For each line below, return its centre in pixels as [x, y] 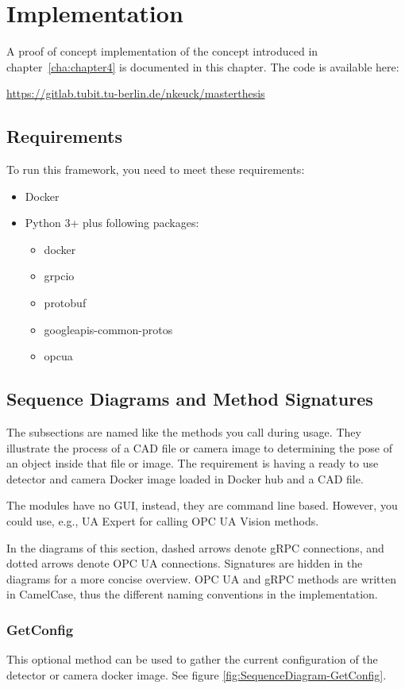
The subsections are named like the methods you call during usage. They [184, 432]
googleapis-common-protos [108, 329]
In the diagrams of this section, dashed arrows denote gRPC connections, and [195, 547]
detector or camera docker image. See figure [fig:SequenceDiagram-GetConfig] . [197, 674]
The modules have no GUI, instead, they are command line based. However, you [202, 505]
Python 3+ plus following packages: [112, 223]
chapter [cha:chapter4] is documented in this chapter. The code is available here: [203, 66]
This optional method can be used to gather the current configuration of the [192, 659]
